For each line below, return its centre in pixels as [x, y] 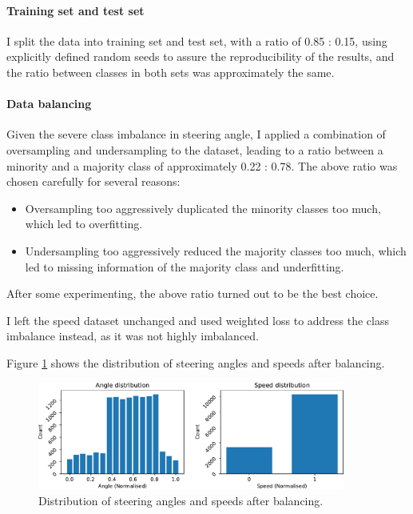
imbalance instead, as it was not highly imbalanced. [133, 336]
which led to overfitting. [84, 224]
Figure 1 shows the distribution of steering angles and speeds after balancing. [196, 362]
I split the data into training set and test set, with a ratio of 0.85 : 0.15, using [197, 40]
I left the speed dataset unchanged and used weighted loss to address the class [198, 320]
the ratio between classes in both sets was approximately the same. [171, 72]
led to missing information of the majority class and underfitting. [185, 266]
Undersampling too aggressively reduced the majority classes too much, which [216, 250]
